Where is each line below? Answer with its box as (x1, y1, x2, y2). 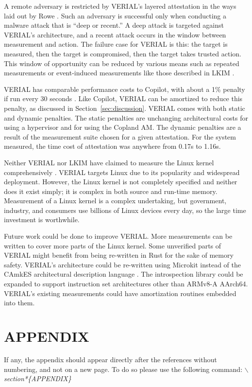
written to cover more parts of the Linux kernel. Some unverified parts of (4, 240, 221, 250)
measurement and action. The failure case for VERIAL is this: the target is (4, 39, 228, 49)
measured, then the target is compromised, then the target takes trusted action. (4, 48, 241, 58)
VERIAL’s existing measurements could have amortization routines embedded (4, 288, 236, 298)
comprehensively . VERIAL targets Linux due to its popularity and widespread (4, 167, 240, 177)
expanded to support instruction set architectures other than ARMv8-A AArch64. (4, 279, 248, 289)
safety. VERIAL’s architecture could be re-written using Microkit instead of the (4, 259, 241, 269)
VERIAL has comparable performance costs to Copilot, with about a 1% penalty (4, 84, 245, 94)
